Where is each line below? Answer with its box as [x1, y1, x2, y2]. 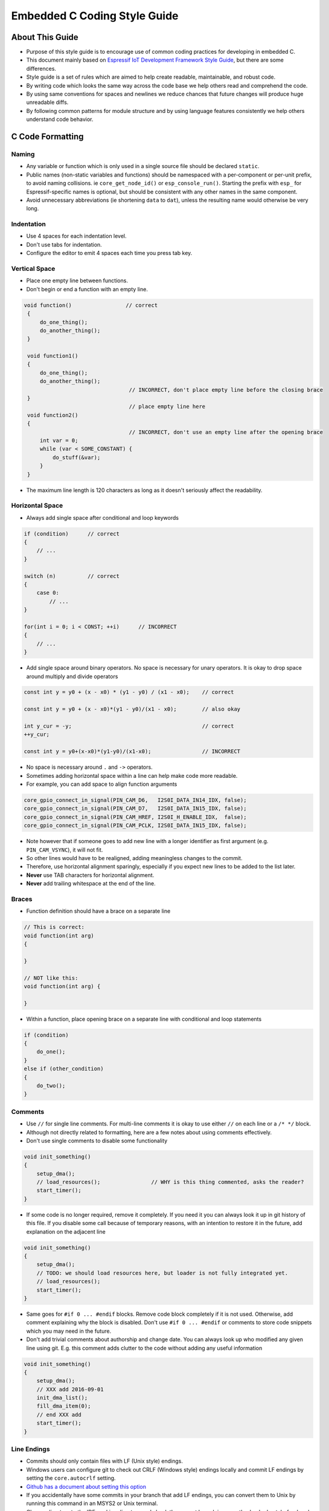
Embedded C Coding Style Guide [11, 9, 179, 22]
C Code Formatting [11, 132, 84, 141]
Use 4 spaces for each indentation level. [26, 233, 127, 240]
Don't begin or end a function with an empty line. [26, 285, 148, 293]
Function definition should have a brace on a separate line [26, 907, 171, 915]
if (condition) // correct [24, 530, 120, 537]
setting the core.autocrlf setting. [26, 1475, 116, 1482]
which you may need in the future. [26, 1327, 112, 1335]
